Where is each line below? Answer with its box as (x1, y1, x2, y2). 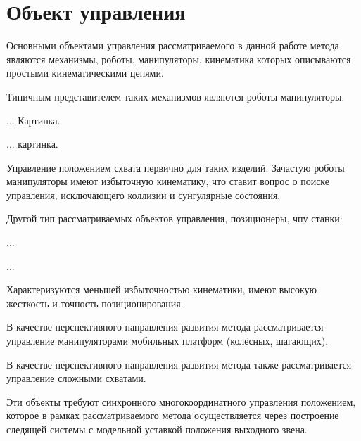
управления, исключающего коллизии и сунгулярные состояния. (6, 187, 281, 202)
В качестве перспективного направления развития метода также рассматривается (6, 357, 352, 371)
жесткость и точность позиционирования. (6, 295, 184, 310)
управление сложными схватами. (6, 371, 146, 385)
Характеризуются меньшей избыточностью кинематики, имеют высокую (6, 282, 317, 297)
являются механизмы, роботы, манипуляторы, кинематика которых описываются (6, 51, 351, 66)
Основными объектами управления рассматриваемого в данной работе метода (6, 38, 339, 53)
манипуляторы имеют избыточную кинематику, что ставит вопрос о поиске (6, 174, 330, 188)
